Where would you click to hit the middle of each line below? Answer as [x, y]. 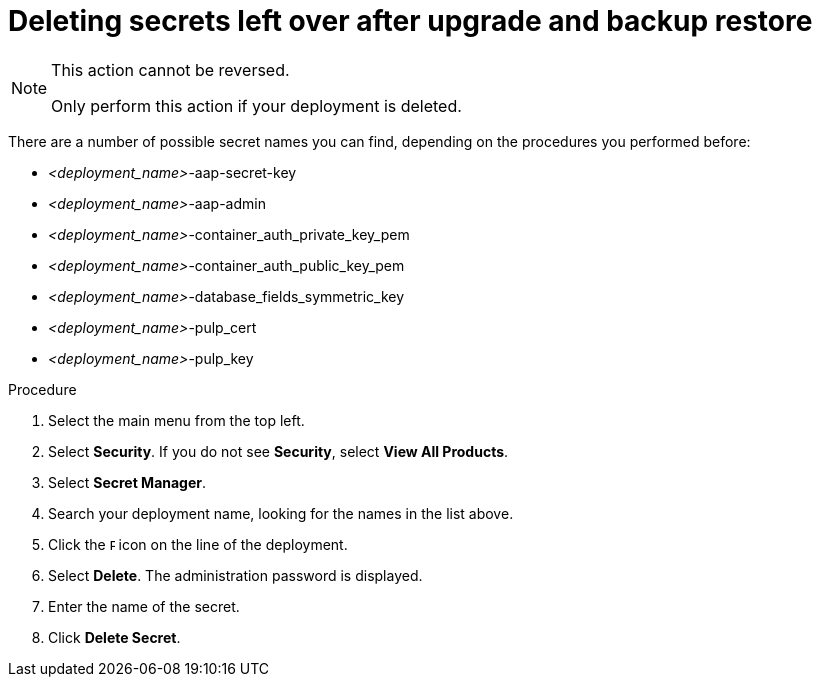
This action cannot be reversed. [170, 69]
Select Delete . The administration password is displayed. [235, 575]
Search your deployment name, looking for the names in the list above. [281, 513]
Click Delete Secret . [114, 637]
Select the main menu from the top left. [176, 420]
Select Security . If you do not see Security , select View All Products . [278, 451]
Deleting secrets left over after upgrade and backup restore [410, 21]
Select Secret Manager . [127, 482]
